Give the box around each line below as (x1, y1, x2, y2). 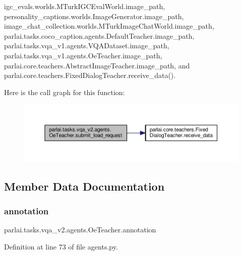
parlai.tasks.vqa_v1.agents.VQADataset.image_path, (4, 40, 169, 51)
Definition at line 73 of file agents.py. (4, 241, 118, 252)
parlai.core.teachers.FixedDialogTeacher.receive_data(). (4, 70, 176, 80)
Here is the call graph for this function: (4, 87, 125, 97)
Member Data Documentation (4, 178, 165, 194)
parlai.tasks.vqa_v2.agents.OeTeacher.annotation (4, 224, 156, 235)
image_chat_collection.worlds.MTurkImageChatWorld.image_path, (4, 21, 214, 31)
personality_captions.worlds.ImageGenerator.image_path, (4, 11, 184, 21)
